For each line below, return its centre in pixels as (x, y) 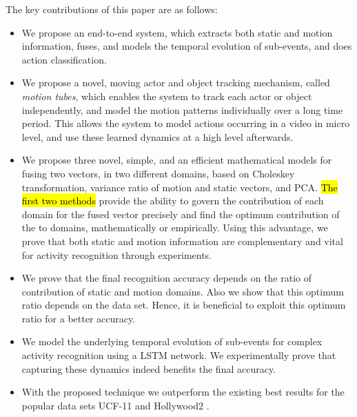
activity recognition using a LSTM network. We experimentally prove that (179, 355)
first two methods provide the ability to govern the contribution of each (173, 201)
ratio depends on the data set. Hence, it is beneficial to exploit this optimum (184, 305)
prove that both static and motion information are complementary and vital (182, 241)
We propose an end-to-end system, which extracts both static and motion (177, 32)
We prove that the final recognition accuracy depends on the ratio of (167, 278)
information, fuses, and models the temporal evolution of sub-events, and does (187, 46)
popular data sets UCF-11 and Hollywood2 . (115, 405)
